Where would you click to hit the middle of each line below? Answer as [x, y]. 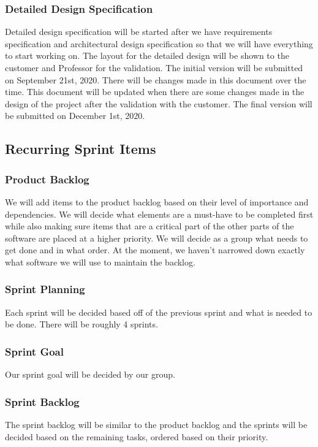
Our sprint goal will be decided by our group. [90, 374]
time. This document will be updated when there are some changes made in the [155, 92]
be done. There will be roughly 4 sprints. [81, 324]
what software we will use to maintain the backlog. [100, 262]
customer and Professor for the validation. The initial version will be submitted [154, 67]
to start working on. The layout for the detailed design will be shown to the [147, 55]
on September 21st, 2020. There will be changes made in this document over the [156, 79]
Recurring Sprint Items [81, 149]
